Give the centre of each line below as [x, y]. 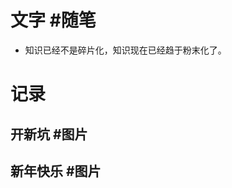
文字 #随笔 [53, 20]
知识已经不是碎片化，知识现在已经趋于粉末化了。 [125, 50]
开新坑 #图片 [49, 134]
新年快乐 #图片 [56, 171]
